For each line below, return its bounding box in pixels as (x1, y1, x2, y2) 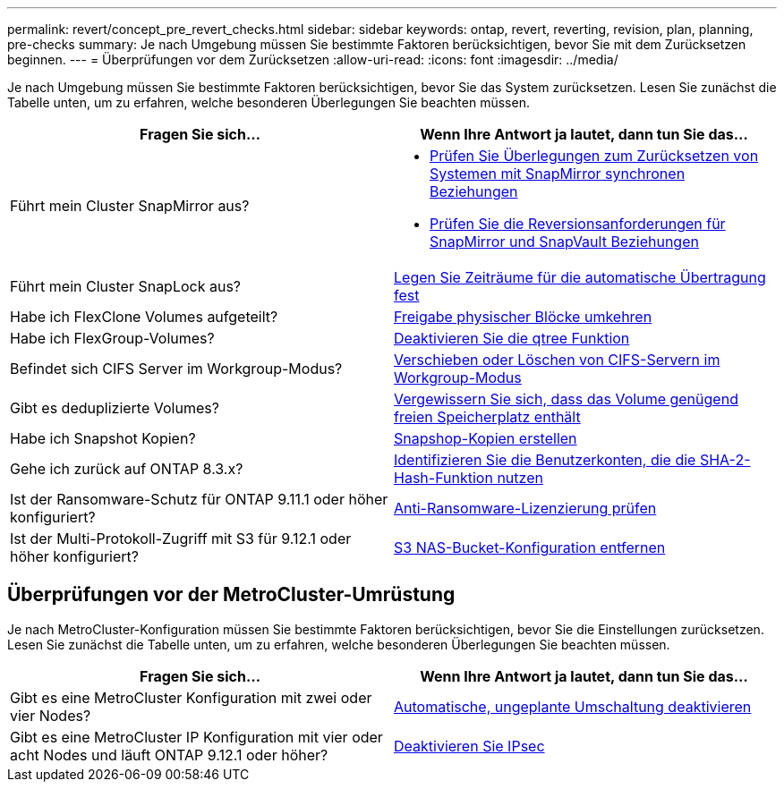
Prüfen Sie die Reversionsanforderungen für (430, 215, 726, 233)
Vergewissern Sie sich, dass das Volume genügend (394, 390, 738, 408)
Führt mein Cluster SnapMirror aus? (10, 197, 250, 215)
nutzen (497, 469, 543, 487)
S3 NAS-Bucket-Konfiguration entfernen (394, 539, 666, 556)
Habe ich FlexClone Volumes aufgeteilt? (10, 308, 278, 326)
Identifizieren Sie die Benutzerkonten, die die (394, 451, 696, 469)
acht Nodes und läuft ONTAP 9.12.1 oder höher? (10, 745, 328, 764)
